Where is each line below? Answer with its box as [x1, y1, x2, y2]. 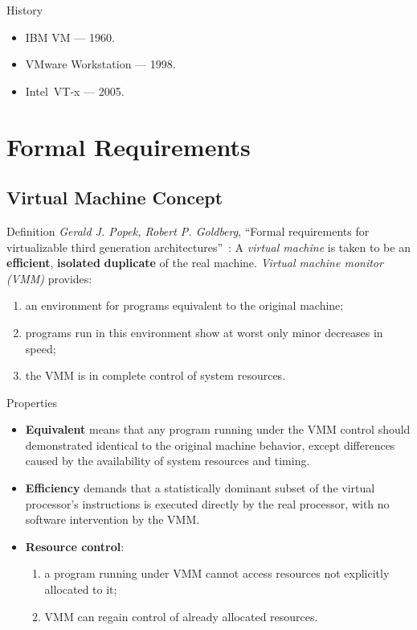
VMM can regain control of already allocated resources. [44, 607, 318, 624]
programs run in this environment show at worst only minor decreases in [25, 323, 383, 340]
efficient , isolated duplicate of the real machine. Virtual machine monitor [6, 254, 383, 271]
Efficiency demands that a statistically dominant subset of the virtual [25, 480, 375, 496]
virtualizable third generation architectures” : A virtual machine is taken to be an [6, 238, 411, 255]
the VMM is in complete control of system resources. [25, 367, 286, 384]
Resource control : [25, 537, 125, 554]
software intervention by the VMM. [25, 511, 200, 528]
